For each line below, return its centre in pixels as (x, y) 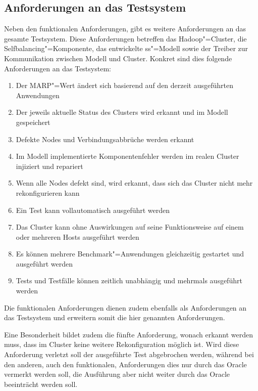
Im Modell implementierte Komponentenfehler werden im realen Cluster (127, 156)
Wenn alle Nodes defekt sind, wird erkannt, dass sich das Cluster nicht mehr (134, 183)
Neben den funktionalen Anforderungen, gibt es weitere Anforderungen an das (125, 29)
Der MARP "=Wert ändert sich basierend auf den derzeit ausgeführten (125, 85)
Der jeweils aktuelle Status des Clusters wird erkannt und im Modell (122, 112)
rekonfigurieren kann (48, 192)
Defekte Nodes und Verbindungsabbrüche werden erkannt (105, 139)
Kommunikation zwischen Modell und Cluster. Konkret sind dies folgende (118, 58)
